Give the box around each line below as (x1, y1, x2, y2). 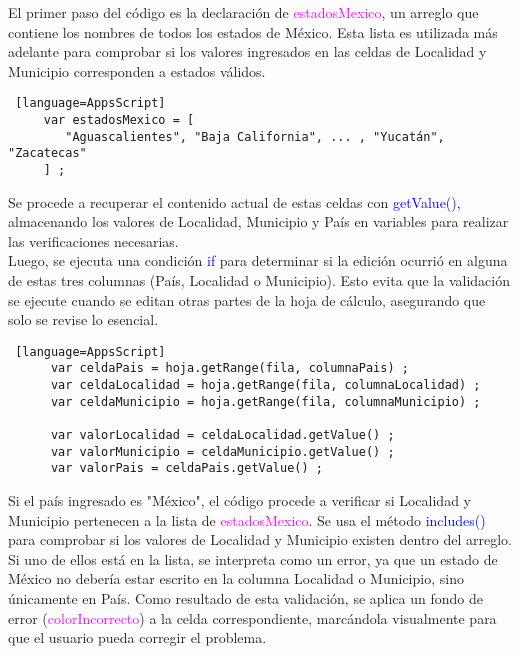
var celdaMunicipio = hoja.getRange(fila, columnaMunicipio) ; (50, 394, 481, 409)
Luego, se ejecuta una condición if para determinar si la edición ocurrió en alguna (8, 250, 508, 271)
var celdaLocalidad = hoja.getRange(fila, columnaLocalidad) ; (50, 378, 481, 393)
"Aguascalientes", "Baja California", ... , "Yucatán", (65, 129, 445, 144)
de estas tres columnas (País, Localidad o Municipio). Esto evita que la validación (8, 270, 510, 291)
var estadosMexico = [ (43, 113, 195, 128)
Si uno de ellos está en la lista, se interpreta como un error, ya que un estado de (8, 548, 498, 569)
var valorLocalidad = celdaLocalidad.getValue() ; (50, 428, 395, 443)
